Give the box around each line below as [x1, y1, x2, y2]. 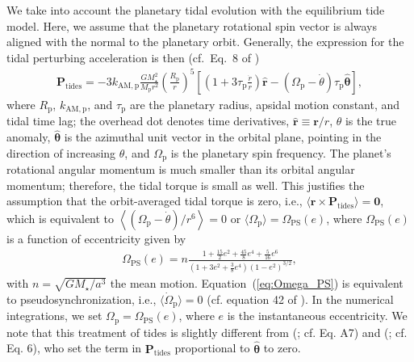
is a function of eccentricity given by [6, 230, 186, 246]
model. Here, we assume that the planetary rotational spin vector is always [6, 17, 378, 34]
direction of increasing [6, 144, 116, 161]
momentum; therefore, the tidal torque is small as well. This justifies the [6, 176, 365, 193]
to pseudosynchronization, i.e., [6, 290, 157, 307]
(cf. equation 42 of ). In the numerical [207, 290, 394, 307]
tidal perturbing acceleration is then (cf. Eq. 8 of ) [6, 48, 260, 65]
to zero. [263, 339, 301, 356]
